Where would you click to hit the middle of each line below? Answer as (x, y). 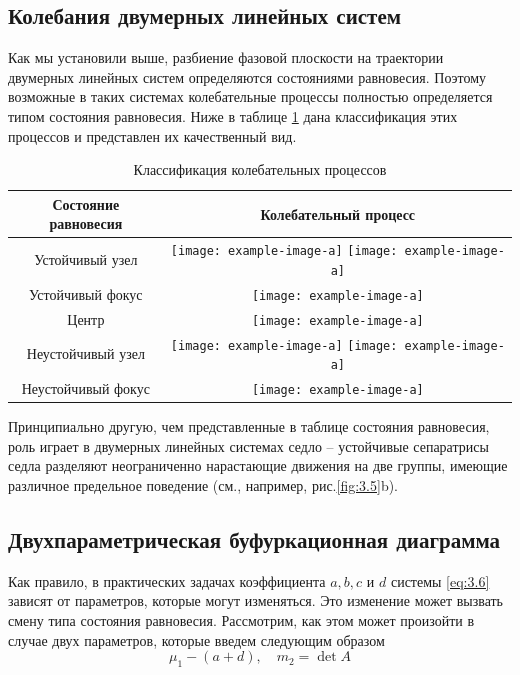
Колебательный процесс (338, 213)
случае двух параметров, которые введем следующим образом (196, 639)
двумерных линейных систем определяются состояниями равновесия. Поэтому (247, 76)
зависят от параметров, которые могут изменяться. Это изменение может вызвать (255, 600)
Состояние (86, 203)
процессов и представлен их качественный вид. (152, 135)
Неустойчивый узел (85, 353)
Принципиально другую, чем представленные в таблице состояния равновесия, (249, 426)
